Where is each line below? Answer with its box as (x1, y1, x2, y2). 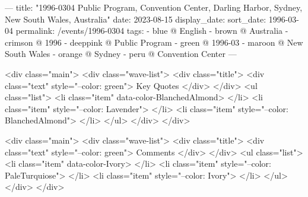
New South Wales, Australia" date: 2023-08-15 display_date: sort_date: (5, 12, 266, 25)
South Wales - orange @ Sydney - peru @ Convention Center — (5, 47, 237, 60)
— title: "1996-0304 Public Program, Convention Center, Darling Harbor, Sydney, (5, 1, 303, 13)
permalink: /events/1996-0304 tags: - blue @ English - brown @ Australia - (15, 24, 288, 37)
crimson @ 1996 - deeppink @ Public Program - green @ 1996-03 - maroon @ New (5, 36, 303, 48)
